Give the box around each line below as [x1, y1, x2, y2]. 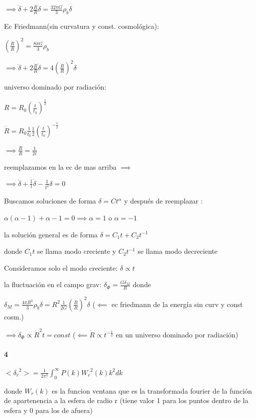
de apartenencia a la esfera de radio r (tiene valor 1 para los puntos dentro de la [4, 395, 249, 406]
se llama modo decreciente [137, 246, 218, 256]
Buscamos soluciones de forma [4, 196, 96, 206]
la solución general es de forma [4, 229, 98, 239]
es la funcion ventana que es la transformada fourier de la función [52, 385, 252, 396]
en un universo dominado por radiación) [116, 329, 239, 339]
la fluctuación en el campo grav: [4, 279, 102, 290]
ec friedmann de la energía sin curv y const [111, 299, 243, 309]
